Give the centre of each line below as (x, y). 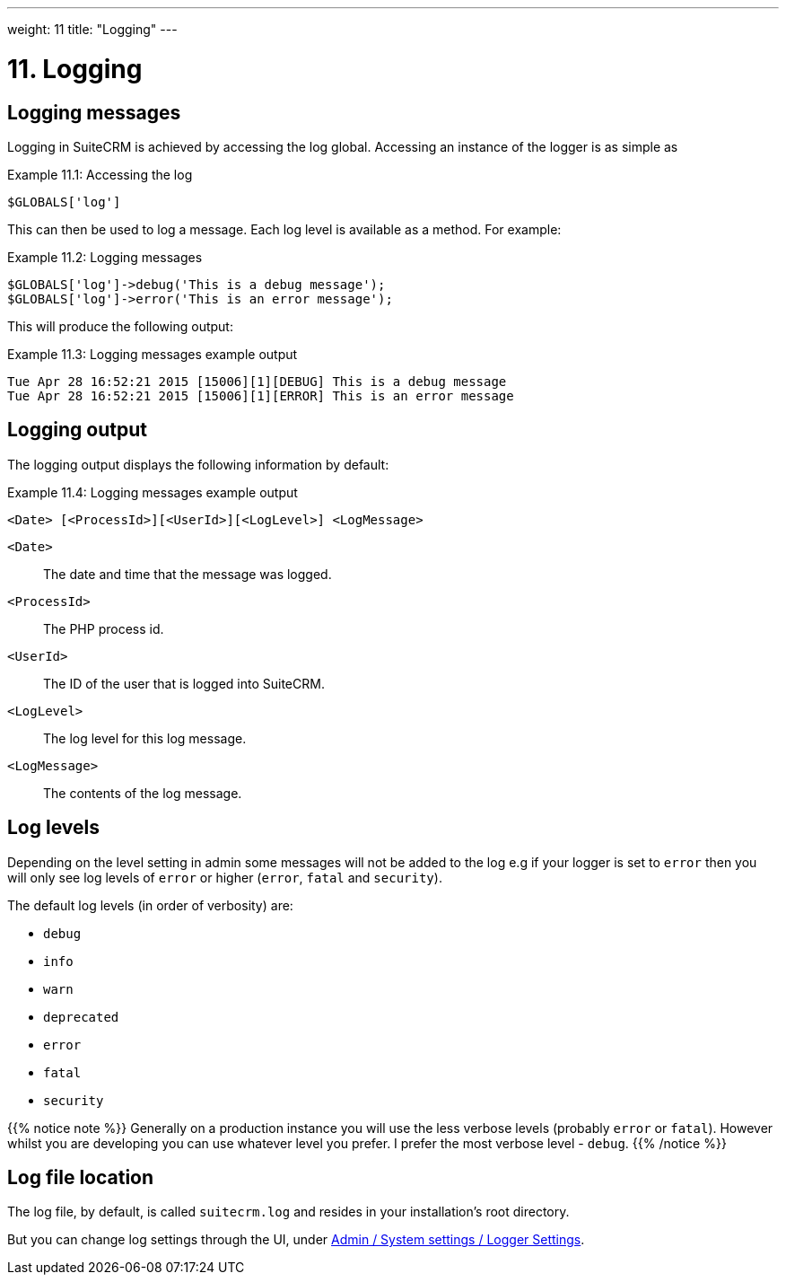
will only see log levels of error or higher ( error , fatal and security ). (225, 877)
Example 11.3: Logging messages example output (153, 354)
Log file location (81, 1178)
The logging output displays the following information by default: (198, 464)
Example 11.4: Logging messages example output (153, 492)
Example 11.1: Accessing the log (100, 174)
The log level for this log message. (145, 738)
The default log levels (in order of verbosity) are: (150, 905)
